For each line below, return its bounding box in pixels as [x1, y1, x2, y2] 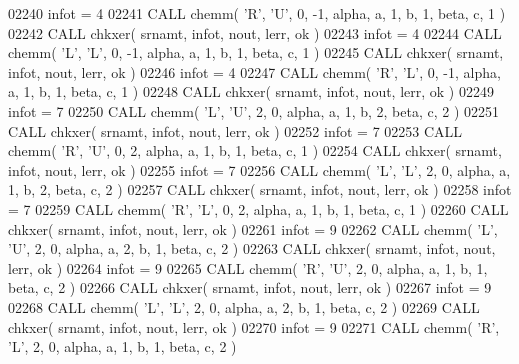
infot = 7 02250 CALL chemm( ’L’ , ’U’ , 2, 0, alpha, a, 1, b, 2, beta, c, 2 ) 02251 [8, 100, 500, 121]
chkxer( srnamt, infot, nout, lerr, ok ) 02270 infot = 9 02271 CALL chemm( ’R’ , [8, 316, 500, 337]
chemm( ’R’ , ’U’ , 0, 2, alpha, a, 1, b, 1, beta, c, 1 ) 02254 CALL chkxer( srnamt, [8, 140, 502, 161]
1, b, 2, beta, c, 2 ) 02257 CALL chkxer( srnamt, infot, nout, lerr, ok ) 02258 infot [8, 179, 512, 200]
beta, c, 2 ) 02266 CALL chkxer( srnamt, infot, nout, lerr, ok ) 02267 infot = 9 [8, 277, 492, 298]
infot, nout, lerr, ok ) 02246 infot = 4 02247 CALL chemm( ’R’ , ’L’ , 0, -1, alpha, [8, 61, 501, 82]
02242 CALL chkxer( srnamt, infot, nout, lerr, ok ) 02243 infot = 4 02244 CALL [8, 22, 502, 43]
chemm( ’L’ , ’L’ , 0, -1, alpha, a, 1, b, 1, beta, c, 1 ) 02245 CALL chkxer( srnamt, [8, 42, 504, 63]
